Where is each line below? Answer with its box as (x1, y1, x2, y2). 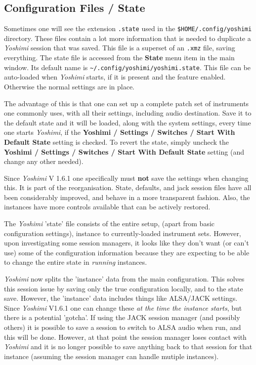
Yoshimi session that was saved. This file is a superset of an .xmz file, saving (4, 42, 235, 53)
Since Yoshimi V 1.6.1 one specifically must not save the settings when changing (4, 172, 249, 183)
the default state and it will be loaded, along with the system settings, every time (4, 117, 251, 127)
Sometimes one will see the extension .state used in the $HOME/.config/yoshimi (4, 23, 252, 34)
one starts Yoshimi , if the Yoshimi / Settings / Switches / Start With (4, 127, 235, 137)
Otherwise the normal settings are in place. (4, 81, 134, 91)
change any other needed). (4, 156, 84, 166)
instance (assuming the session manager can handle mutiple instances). (4, 351, 219, 361)
